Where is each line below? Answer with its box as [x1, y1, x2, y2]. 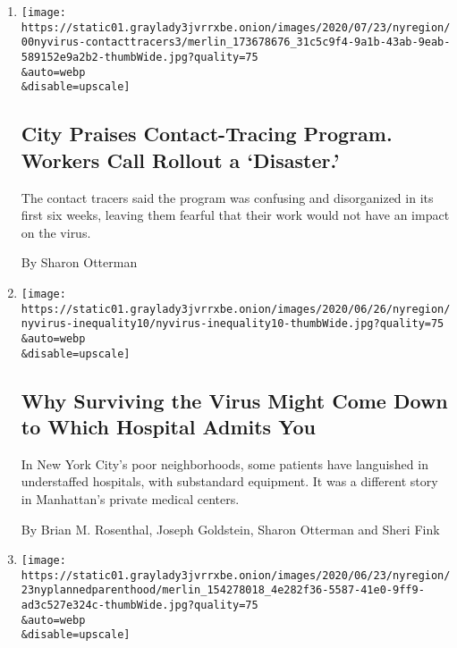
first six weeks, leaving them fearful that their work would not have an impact [21, 206, 450, 224]
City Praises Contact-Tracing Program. [21, 120, 393, 147]
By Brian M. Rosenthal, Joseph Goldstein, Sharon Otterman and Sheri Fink [21, 519, 440, 538]
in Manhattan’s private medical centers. [21, 489, 240, 508]
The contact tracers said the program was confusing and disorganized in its [21, 188, 434, 206]
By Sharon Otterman [21, 253, 138, 272]
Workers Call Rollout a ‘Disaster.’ [21, 146, 340, 173]
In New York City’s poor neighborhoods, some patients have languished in [21, 454, 428, 473]
